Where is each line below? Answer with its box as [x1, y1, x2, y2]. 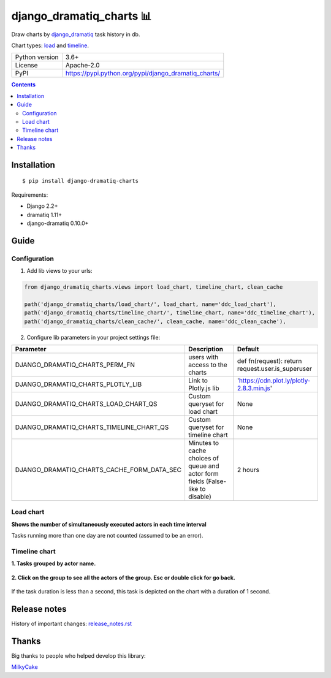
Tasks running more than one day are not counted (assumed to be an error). [11, 532, 204, 539]
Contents [11, 81, 36, 88]
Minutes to [188, 439, 219, 448]
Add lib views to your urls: [26, 267, 93, 275]
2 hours [237, 466, 260, 474]
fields [188, 477, 205, 486]
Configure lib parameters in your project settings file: [26, 333, 161, 341]
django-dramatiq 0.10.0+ [26, 219, 89, 227]
